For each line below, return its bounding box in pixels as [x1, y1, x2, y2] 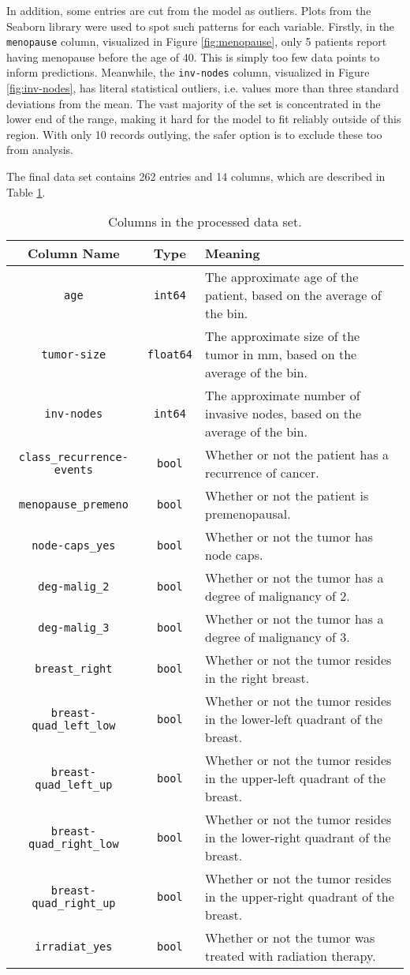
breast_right [35, 662, 113, 676]
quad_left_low [32, 718, 116, 732]
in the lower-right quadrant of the [205, 828, 391, 847]
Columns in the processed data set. [108, 212, 302, 231]
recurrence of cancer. [205, 463, 319, 482]
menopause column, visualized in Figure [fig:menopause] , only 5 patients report [6, 33, 387, 50]
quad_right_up [32, 896, 116, 909]
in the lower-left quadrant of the [205, 710, 383, 729]
